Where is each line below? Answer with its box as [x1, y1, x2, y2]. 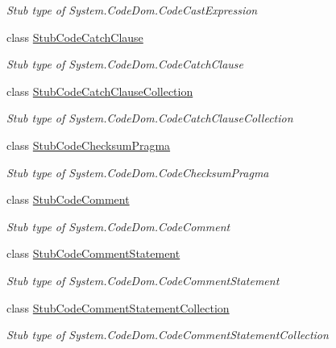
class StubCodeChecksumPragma [6, 136, 171, 153]
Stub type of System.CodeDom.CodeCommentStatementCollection [6, 326, 329, 343]
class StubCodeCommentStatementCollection [6, 299, 230, 316]
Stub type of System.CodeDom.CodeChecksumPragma [6, 164, 269, 180]
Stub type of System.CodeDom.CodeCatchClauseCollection [6, 110, 293, 126]
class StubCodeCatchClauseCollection [6, 82, 193, 99]
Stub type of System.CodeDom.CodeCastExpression [6, 2, 258, 18]
